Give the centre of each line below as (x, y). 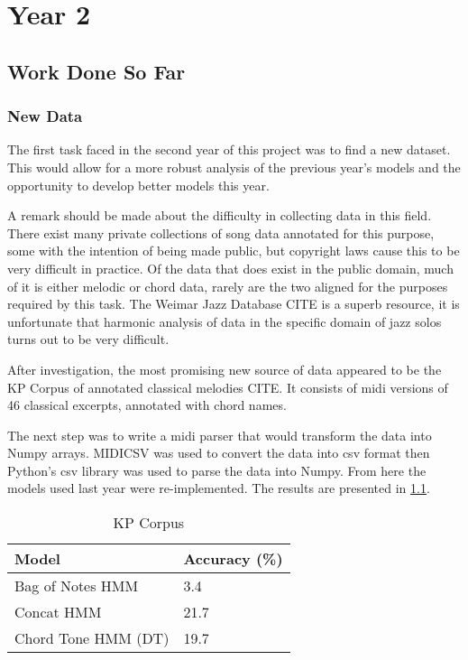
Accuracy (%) (233, 559)
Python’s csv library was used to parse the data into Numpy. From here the (217, 470)
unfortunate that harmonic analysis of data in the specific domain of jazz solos (225, 321)
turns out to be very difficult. (88, 339)
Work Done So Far (96, 71)
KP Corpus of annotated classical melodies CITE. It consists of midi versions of (228, 387)
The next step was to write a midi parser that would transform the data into (220, 435)
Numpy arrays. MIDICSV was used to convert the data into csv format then (219, 453)
